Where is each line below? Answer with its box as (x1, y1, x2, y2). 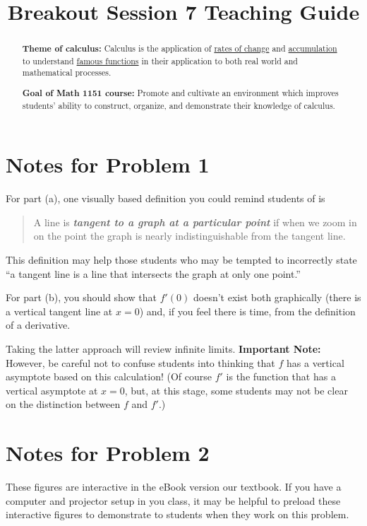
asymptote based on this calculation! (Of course (6, 369, 212, 384)
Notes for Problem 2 (6, 438, 210, 467)
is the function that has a (226, 369, 336, 384)
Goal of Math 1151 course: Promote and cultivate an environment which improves (22, 87, 339, 100)
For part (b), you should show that (6, 290, 157, 305)
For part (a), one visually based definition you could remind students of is (6, 191, 325, 206)
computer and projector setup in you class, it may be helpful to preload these (6, 493, 341, 508)
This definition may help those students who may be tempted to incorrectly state (6, 252, 357, 267)
